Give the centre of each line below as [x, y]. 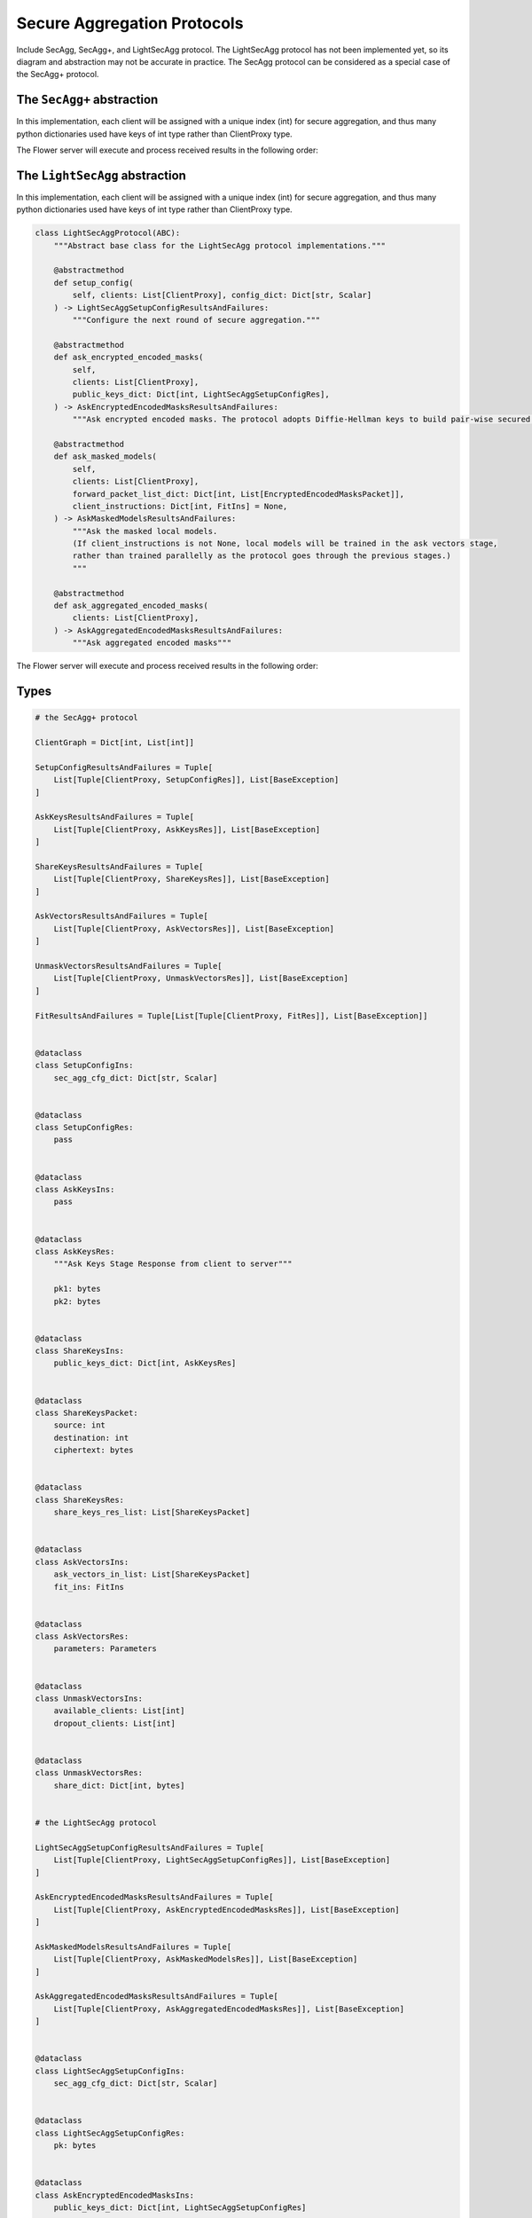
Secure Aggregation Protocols [130, 23]
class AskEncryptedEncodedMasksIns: [115, 2195]
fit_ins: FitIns [89, 1587]
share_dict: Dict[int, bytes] [119, 1785]
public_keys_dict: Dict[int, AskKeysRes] [145, 1363]
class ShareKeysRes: [79, 1500]
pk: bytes [75, 2146]
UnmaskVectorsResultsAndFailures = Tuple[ [129, 966]
